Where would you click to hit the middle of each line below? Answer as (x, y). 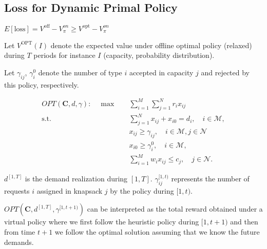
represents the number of (210, 178)
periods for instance (64, 55)
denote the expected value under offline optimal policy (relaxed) (151, 45)
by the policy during (142, 190)
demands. (19, 242)
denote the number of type (80, 72)
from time (20, 231)
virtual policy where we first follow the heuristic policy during (102, 222)
